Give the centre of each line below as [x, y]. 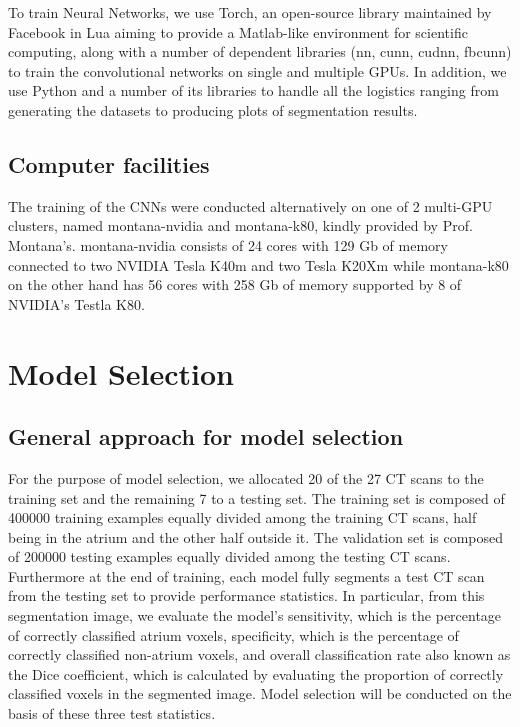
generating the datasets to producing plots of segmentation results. [213, 109]
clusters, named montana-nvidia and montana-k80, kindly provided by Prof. [240, 225]
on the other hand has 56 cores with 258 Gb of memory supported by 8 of [235, 284]
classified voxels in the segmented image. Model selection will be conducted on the [260, 693]
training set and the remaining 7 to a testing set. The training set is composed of [256, 497]
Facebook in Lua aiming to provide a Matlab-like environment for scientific [238, 31]
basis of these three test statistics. [112, 713]
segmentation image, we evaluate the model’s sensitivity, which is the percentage [255, 615]
